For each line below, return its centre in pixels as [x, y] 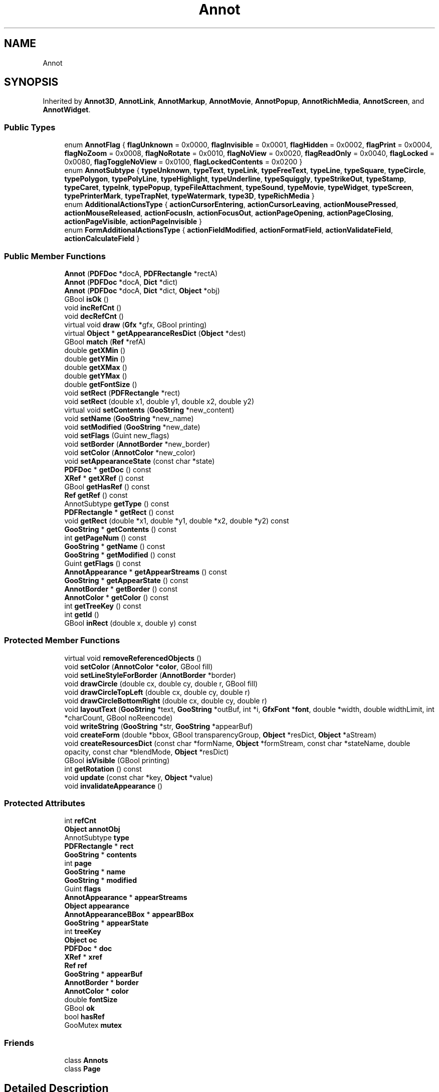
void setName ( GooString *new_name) [129, 418]
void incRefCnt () [93, 307]
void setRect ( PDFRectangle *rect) [122, 393]
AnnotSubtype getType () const [117, 503]
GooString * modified [101, 880]
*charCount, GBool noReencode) [119, 717]
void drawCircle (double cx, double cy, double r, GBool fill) [161, 683]
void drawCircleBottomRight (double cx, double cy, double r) [166, 700]
